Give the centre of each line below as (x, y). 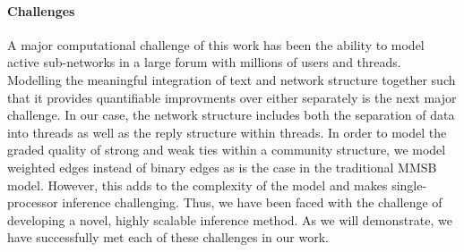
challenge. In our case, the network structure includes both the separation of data (231, 115)
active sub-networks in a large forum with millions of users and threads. (204, 62)
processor (33, 202)
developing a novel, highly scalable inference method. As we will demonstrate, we (230, 219)
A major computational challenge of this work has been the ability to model (216, 44)
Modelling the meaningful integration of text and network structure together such (232, 79)
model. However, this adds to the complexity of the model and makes (198, 185)
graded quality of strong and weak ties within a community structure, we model (227, 150)
